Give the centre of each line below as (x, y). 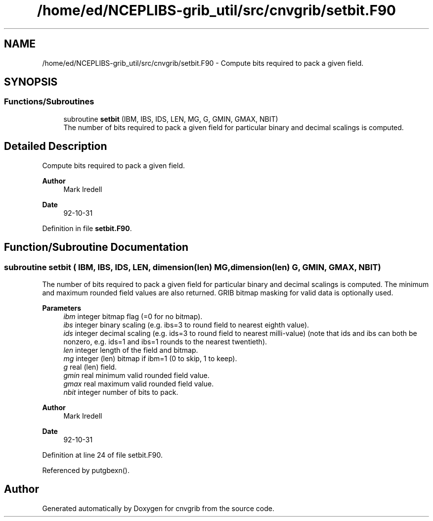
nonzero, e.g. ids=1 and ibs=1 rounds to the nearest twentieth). (165, 341)
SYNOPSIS (31, 82)
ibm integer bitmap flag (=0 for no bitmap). (133, 316)
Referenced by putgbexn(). (86, 470)
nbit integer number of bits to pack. (121, 392)
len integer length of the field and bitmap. (131, 350)
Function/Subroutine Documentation (96, 247)
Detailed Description (56, 146)
